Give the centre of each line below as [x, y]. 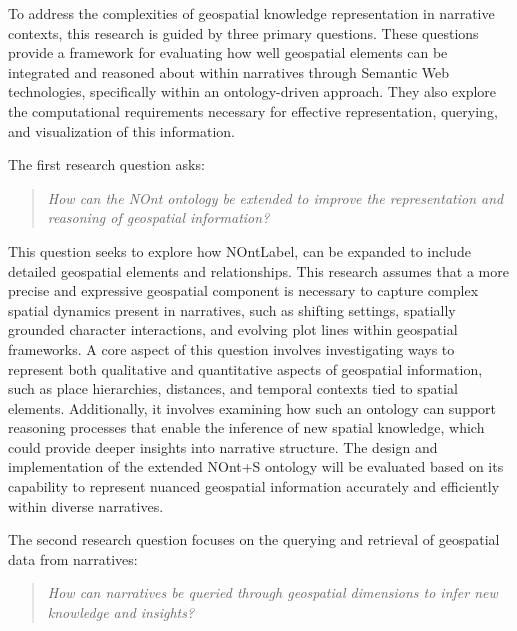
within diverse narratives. [86, 505]
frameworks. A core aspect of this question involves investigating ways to [231, 348]
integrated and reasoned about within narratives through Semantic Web [229, 71]
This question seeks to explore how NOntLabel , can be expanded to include [239, 250]
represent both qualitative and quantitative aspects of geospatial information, [245, 368]
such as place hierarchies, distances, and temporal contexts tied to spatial [233, 388]
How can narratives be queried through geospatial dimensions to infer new [272, 592]
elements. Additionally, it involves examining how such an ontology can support [252, 407]
